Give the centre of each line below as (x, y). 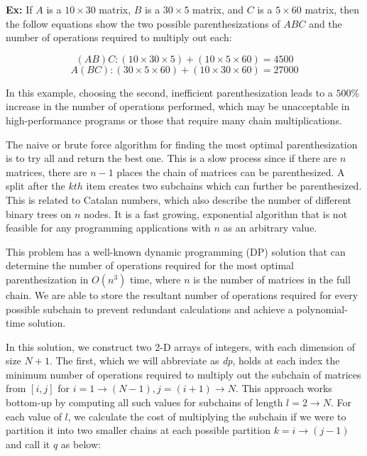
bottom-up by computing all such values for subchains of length (144, 402)
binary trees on (39, 213)
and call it (28, 444)
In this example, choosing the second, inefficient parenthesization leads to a (169, 92)
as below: (81, 444)
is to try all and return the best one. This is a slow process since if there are (171, 158)
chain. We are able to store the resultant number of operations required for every (182, 294)
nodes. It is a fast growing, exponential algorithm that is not (216, 213)
